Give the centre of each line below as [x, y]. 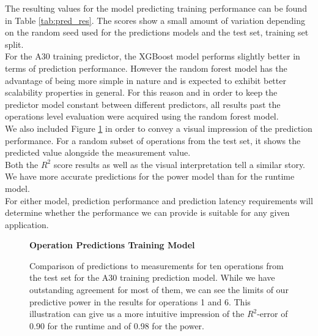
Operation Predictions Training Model [112, 245]
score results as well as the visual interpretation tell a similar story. [179, 164]
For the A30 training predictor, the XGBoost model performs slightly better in [153, 56]
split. [14, 44]
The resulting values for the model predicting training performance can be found [156, 8]
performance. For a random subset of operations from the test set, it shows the [153, 140]
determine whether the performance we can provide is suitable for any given [147, 212]
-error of [272, 314]
